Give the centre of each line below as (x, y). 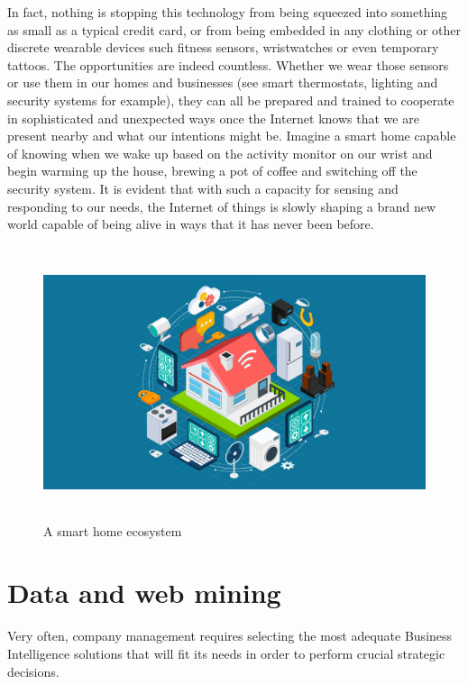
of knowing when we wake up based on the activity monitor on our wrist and (220, 153)
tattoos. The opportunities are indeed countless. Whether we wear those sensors (228, 64)
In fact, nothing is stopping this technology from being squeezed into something (228, 12)
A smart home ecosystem (113, 530)
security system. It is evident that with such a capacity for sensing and (203, 188)
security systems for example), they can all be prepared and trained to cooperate (231, 100)
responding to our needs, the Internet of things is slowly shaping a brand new (222, 206)
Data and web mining (144, 593)
